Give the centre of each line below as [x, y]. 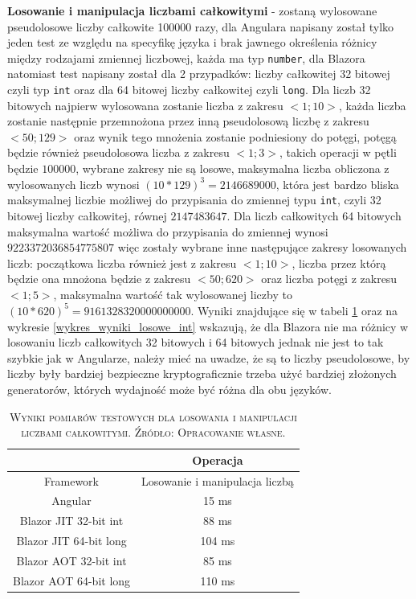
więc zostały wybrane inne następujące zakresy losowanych [262, 247]
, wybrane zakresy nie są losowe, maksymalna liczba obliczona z [232, 168]
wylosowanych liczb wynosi [73, 184]
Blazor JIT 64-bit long [71, 541]
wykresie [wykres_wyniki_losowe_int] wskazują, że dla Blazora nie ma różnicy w [208, 326]
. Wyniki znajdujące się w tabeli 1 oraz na [294, 310]
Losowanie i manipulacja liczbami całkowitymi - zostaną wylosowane [192, 10]
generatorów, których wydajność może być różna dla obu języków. [169, 389]
